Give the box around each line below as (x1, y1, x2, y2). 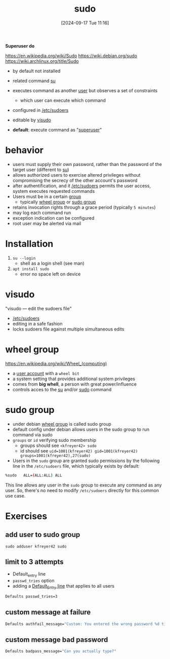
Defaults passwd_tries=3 (5, 594, 58, 599)
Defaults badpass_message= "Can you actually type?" (5, 649, 116, 654)
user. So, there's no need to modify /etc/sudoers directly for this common (5, 487, 159, 493)
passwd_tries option (12, 578, 55, 584)
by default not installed (12, 68, 61, 74)
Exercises (5, 510, 48, 522)
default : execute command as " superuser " (12, 127, 102, 133)
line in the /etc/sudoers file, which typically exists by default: (12, 463, 140, 469)
